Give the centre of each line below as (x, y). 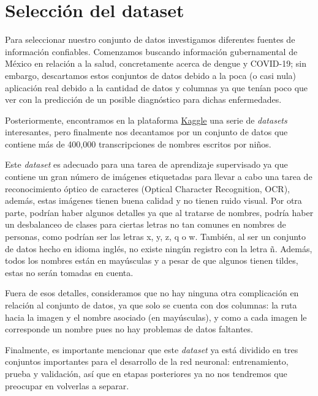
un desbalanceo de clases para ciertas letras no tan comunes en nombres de (146, 224)
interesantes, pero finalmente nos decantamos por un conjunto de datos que (146, 132)
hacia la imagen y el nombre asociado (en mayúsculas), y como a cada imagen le (156, 317)
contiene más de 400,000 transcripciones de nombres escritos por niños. (138, 144)
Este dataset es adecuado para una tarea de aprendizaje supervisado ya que (146, 164)
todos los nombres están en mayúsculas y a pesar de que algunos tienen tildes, (152, 260)
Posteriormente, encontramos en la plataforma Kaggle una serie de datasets (146, 120)
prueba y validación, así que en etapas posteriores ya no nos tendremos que (146, 373)
